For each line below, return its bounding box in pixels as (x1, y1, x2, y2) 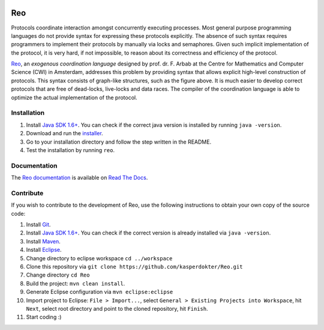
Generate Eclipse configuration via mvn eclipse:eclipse (26, 289, 173, 296)
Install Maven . (26, 237, 61, 245)
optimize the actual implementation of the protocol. (11, 94, 137, 101)
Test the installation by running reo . (26, 146, 115, 153)
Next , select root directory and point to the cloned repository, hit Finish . (26, 305, 208, 312)
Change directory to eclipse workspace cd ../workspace (26, 254, 173, 261)
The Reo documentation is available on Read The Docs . (11, 174, 148, 182)
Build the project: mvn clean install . (26, 280, 125, 287)
